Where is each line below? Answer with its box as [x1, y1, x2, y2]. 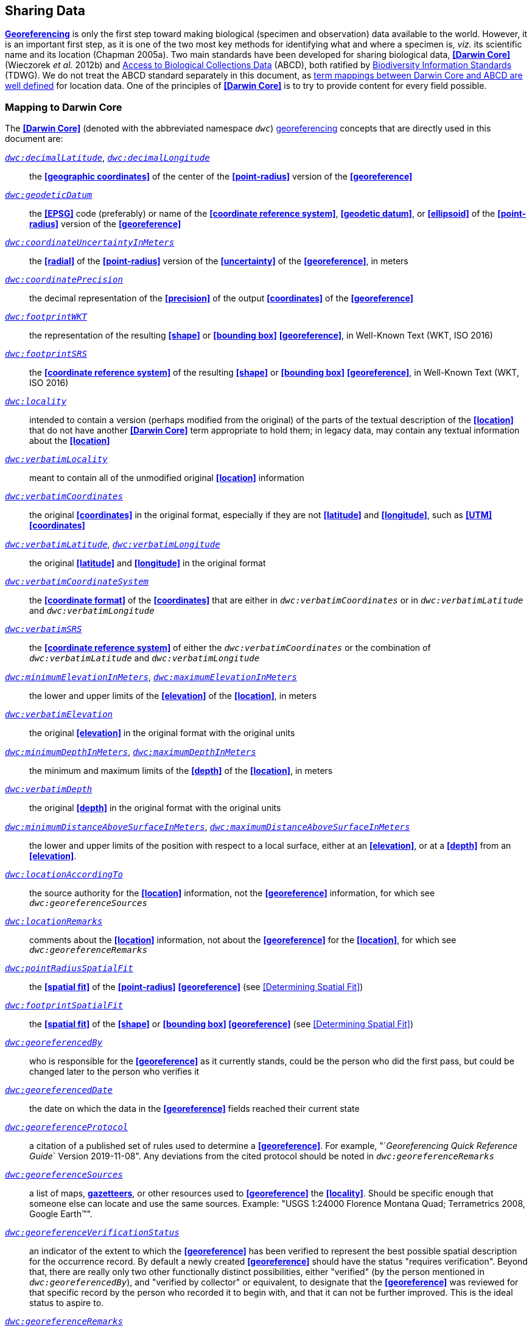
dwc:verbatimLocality [5, 454, 108, 465]
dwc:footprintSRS [5, 349, 87, 359]
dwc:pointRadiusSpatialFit [5, 963, 133, 974]
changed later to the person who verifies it [29, 1066, 200, 1077]
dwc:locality [5, 396, 67, 407]
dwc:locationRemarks [5, 916, 103, 927]
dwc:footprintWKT [5, 312, 87, 322]
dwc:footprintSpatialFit [5, 1000, 123, 1011]
